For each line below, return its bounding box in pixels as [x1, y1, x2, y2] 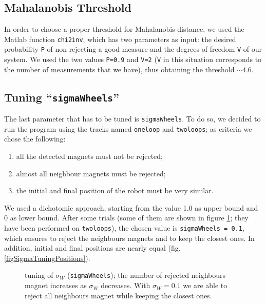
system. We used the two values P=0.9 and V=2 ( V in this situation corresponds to [4, 54, 262, 65]
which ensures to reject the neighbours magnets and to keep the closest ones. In [4, 232, 255, 243]
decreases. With [101, 280, 150, 291]
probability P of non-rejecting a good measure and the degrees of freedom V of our [4, 44, 262, 54]
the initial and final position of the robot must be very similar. [16, 185, 214, 196]
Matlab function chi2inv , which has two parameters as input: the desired [4, 33, 236, 44]
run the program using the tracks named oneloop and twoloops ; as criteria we [4, 123, 252, 134]
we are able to [183, 280, 227, 291]
